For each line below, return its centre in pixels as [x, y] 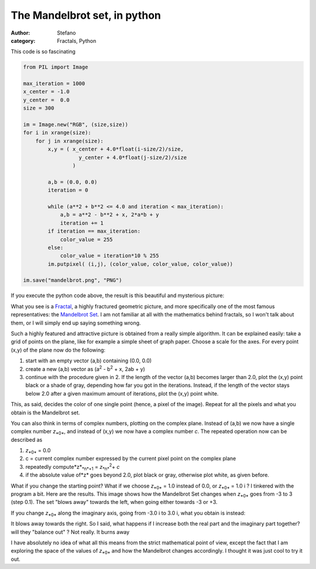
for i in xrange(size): [57, 133]
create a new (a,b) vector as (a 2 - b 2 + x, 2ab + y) [85, 368]
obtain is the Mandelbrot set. [45, 413]
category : [23, 40]
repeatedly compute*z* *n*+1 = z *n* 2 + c [73, 467]
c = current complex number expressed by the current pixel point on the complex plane [131, 459]
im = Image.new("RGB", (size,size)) [76, 125]
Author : [20, 33]
